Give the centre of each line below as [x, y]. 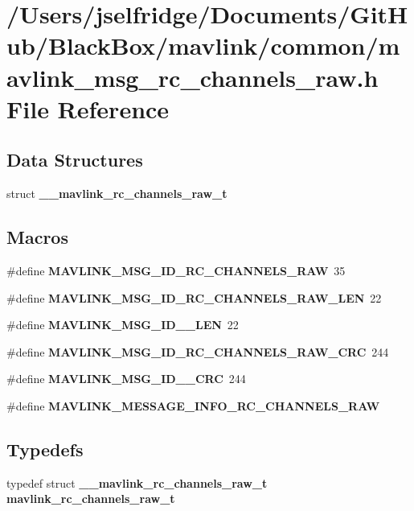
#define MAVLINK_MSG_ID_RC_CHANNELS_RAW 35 [176, 270]
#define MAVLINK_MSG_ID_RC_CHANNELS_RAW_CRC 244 [198, 351]
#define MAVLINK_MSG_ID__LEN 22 [123, 325]
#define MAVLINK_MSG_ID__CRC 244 [126, 379]
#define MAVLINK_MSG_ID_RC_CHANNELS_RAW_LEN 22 [194, 297]
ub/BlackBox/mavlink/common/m [203, 45]
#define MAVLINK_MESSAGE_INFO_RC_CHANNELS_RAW [193, 405]
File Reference [88, 108]
